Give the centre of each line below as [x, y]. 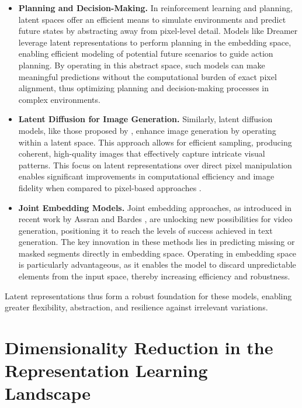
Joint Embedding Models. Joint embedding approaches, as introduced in [155, 207]
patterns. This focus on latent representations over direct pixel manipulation [155, 165]
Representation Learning [106, 370]
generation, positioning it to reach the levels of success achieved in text [145, 230]
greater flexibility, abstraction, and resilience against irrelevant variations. [136, 307]
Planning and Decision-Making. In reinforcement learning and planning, [155, 8]
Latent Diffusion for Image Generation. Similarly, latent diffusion [145, 119]
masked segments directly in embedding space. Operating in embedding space [157, 253]
